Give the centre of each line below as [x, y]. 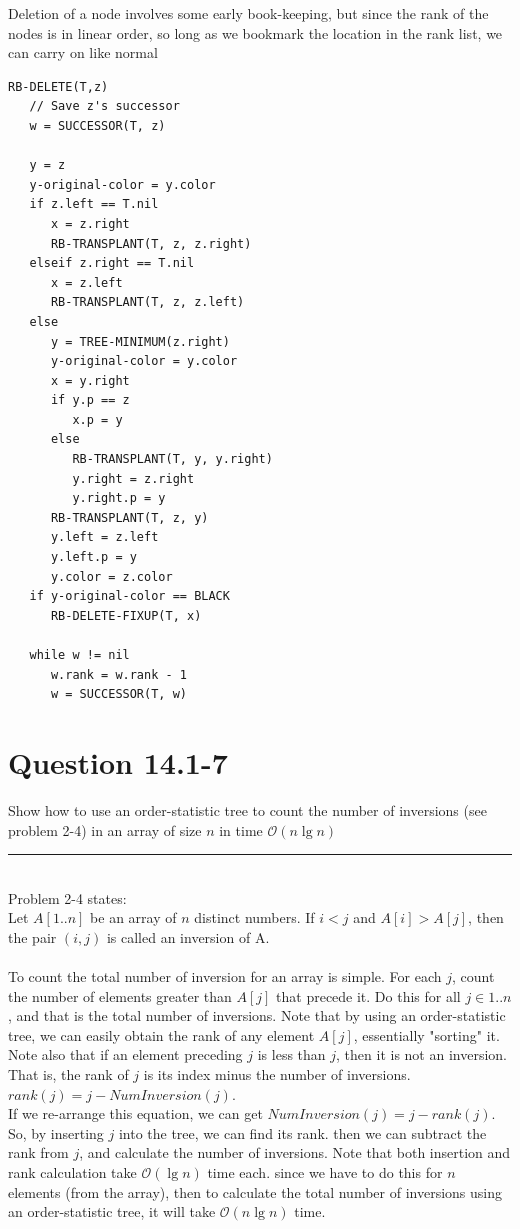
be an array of [133, 917]
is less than [291, 1054]
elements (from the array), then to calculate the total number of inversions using [255, 1191]
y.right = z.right [133, 478]
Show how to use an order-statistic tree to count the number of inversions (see [247, 809]
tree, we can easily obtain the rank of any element [161, 1034]
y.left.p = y [93, 557]
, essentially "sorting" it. [426, 1034]
